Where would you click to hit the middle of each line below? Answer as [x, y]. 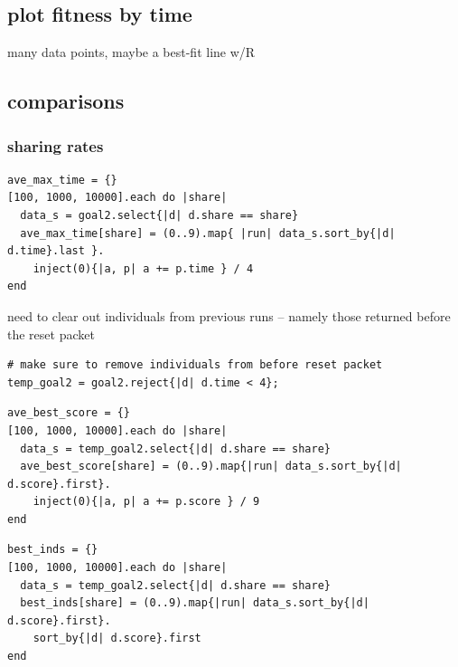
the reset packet [51, 333]
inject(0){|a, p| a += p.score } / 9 [146, 502]
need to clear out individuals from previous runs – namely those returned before [229, 315]
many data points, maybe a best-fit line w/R [131, 52]
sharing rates [56, 145]
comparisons [66, 101]
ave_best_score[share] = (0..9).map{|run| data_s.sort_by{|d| [211, 467]
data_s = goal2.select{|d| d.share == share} [159, 215]
